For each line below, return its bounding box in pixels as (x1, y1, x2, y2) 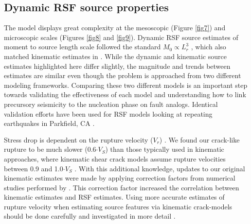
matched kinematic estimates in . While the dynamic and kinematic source (4, 51, 227, 61)
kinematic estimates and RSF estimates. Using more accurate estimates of (4, 192, 225, 202)
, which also (191, 41, 226, 52)
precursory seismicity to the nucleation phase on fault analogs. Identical (4, 99, 218, 109)
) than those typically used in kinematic (105, 144, 224, 154)
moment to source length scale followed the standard (4, 41, 161, 52)
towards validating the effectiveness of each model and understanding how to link (4, 89, 246, 100)
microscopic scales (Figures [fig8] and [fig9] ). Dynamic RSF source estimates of (4, 32, 238, 42)
